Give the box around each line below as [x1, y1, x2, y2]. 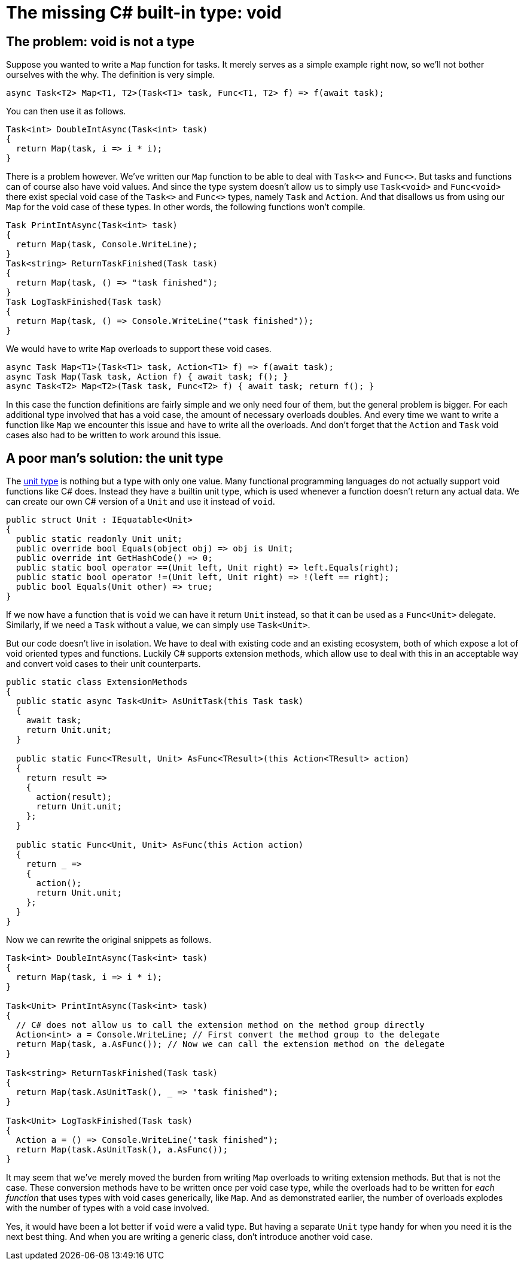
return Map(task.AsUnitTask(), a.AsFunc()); [16, 1145, 228, 1155]
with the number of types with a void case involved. [6, 1203, 209, 1214]
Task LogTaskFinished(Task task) [6, 297, 163, 307]
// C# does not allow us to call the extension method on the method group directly [16, 1020, 425, 1030]
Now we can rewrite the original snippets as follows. [6, 935, 212, 945]
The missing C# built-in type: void [6, 2, 282, 23]
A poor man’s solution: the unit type [6, 450, 223, 466]
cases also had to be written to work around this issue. [6, 430, 221, 441]
